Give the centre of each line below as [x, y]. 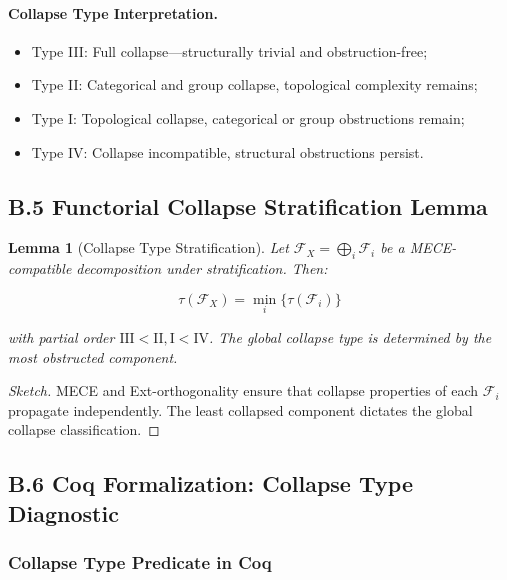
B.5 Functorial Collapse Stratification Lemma [248, 205]
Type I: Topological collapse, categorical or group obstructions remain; [248, 117]
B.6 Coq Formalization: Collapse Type [211, 483]
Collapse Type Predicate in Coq [140, 562]
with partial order [61, 336]
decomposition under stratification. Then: [202, 268]
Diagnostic [63, 512]
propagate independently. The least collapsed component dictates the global [240, 409]
